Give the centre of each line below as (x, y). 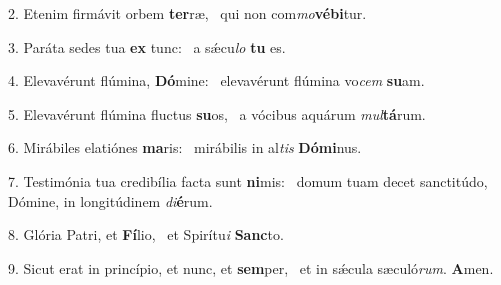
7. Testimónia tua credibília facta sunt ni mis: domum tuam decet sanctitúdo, (248, 180)
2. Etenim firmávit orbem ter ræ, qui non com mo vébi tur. (187, 13)
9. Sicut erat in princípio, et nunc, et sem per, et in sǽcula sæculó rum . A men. (251, 267)
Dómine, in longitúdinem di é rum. (110, 200)
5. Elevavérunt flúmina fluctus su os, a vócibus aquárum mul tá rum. (217, 113)
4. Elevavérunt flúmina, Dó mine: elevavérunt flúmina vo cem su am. (216, 80)
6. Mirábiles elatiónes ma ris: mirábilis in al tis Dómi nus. (185, 147)
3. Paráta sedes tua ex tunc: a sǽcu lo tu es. (147, 46)
